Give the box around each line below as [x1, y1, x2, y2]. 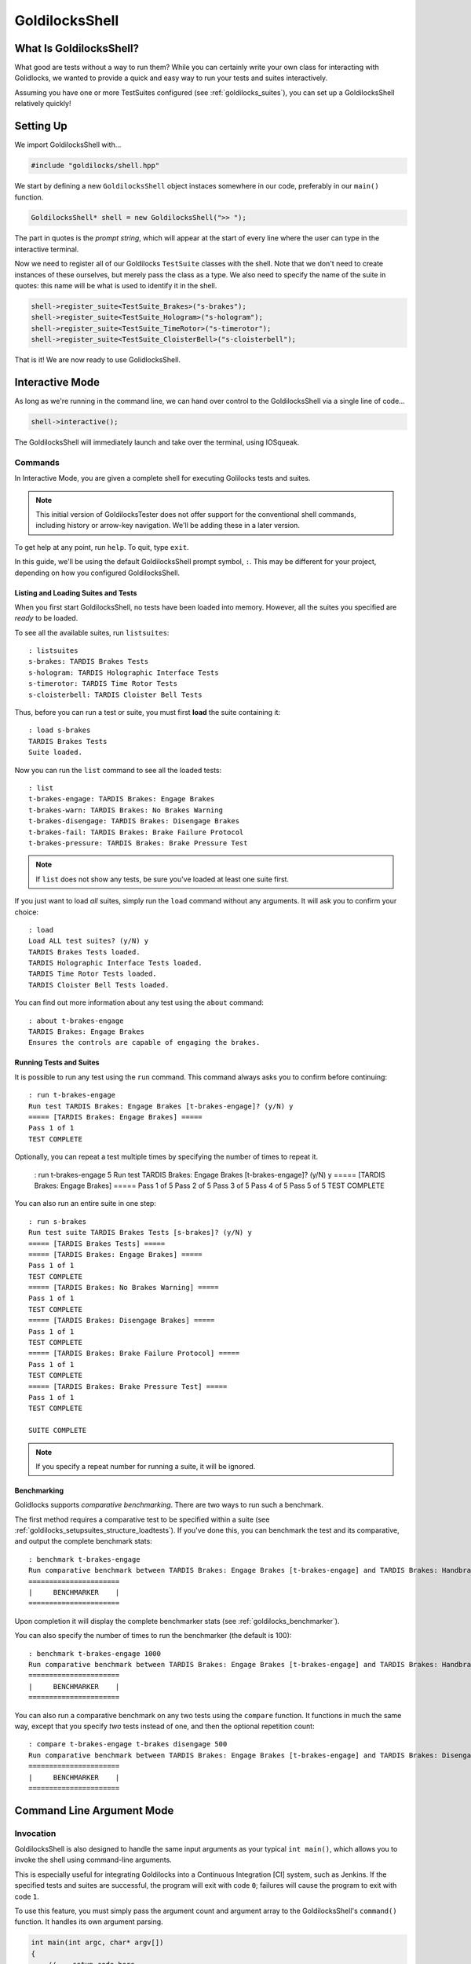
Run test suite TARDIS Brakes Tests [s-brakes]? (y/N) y [28, 1228, 253, 1237]
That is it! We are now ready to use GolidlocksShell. [14, 355, 181, 365]
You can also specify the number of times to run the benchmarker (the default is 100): [14, 1631, 292, 1640]
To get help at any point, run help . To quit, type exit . [14, 542, 189, 551]
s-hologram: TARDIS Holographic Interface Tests [28, 668, 219, 677]
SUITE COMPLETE [28, 1426, 87, 1435]
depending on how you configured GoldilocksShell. [14, 568, 181, 577]
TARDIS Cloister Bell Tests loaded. [28, 980, 170, 989]
